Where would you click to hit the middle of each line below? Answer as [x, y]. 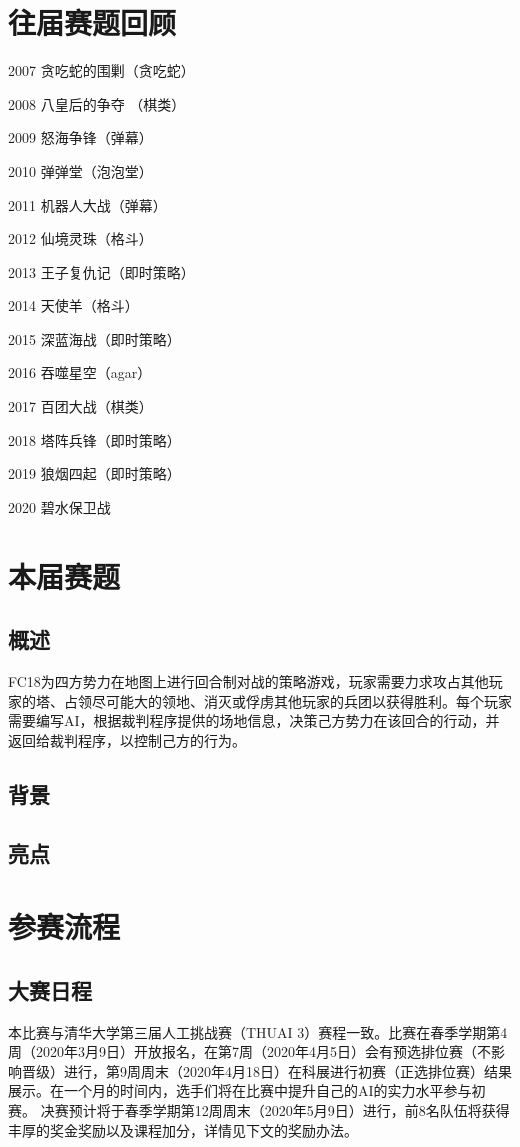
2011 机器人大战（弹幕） [87, 204]
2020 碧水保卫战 [59, 506]
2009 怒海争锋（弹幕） [80, 137]
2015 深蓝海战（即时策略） [94, 338]
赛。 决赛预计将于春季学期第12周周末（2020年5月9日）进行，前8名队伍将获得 [259, 1109]
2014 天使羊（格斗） [73, 305]
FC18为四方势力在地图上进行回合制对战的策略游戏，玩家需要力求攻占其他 [248, 681]
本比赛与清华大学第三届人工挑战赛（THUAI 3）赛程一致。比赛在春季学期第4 [258, 1031]
